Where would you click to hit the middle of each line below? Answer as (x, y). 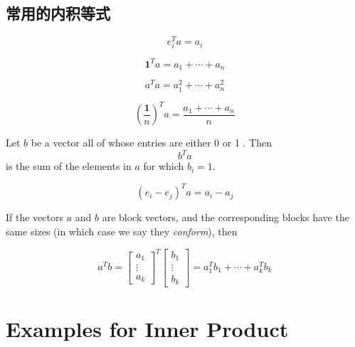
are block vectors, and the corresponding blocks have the (226, 217)
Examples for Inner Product (147, 328)
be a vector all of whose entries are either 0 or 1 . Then (151, 143)
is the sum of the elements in (69, 166)
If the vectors (35, 217)
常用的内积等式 (58, 13)
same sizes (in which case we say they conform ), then (122, 231)
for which (164, 166)
